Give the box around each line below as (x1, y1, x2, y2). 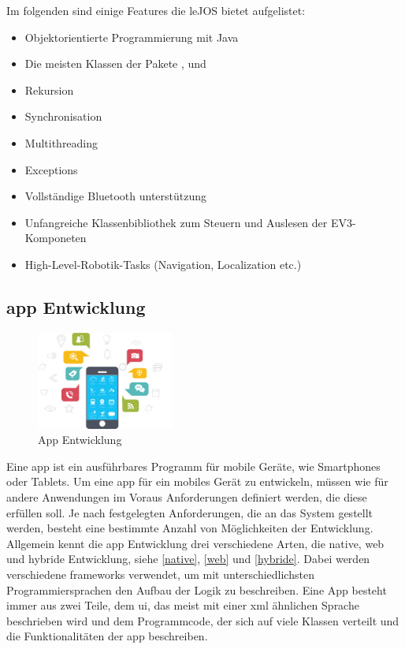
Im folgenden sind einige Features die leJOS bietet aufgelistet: (6, 2, 306, 18)
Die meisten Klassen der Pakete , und (24, 55, 206, 72)
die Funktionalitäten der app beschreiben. (6, 628, 208, 644)
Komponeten (24, 229, 87, 246)
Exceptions (24, 161, 78, 177)
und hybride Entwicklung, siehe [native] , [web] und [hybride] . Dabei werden (6, 550, 370, 567)
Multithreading (24, 134, 98, 151)
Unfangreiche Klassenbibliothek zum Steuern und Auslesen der (24, 214, 328, 230)
